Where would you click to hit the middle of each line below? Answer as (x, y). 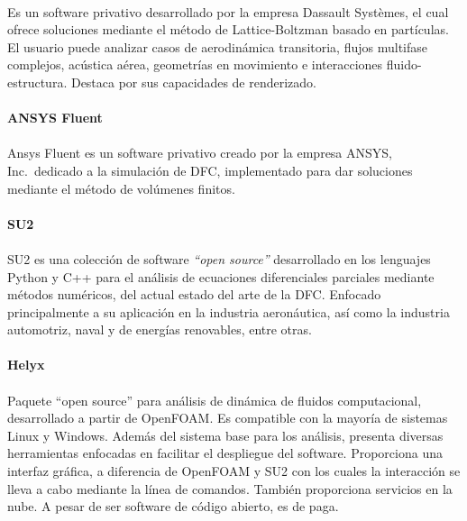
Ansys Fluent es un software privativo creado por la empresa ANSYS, (200, 153)
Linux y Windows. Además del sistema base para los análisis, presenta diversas (225, 435)
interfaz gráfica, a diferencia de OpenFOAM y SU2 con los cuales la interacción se (234, 471)
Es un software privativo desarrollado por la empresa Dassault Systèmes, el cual (228, 11)
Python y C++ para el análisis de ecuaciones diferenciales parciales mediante (221, 276)
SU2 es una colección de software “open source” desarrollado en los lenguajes (219, 258)
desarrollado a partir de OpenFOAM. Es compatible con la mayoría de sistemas (228, 418)
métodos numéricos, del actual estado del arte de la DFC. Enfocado (194, 294)
